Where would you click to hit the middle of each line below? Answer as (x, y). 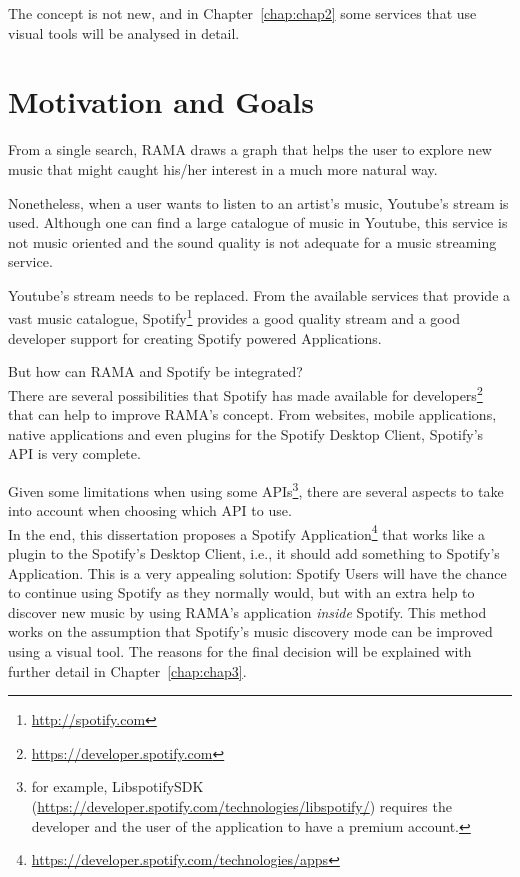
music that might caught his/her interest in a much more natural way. (223, 168)
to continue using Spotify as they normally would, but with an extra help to (241, 592)
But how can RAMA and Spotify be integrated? (155, 371)
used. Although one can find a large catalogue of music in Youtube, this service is (258, 222)
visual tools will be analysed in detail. (124, 32)
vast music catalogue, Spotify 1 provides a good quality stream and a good (234, 317)
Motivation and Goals (161, 101)
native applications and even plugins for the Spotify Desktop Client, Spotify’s (246, 433)
